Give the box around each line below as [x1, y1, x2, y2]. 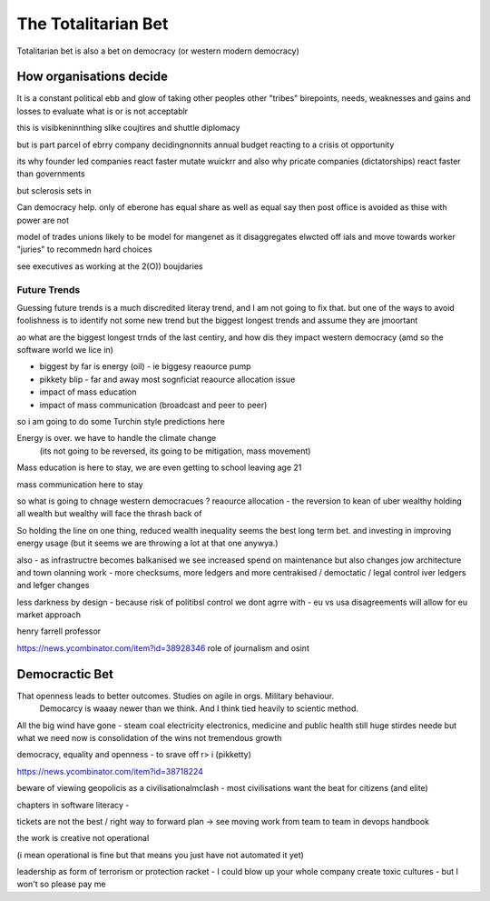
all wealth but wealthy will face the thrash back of [16, 508, 202, 519]
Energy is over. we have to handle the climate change [16, 433, 217, 444]
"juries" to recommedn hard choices [16, 244, 153, 255]
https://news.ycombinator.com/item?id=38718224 [16, 766, 204, 776]
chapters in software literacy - [16, 799, 130, 810]
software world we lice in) [16, 345, 113, 355]
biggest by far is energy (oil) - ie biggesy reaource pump [39, 361, 251, 372]
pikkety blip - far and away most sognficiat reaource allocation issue [39, 374, 296, 385]
